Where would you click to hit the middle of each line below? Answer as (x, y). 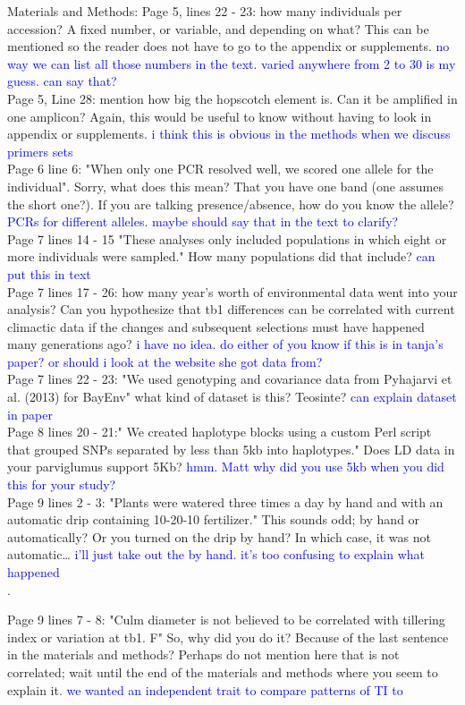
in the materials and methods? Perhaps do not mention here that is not (203, 654)
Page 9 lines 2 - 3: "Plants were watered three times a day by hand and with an (225, 501)
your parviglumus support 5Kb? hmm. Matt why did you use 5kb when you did (226, 467)
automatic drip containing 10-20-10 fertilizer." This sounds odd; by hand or (214, 519)
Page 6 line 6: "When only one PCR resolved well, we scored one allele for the (220, 169)
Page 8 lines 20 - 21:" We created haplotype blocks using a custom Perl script (220, 432)
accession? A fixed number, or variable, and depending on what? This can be (218, 28)
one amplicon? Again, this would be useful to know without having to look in (220, 116)
